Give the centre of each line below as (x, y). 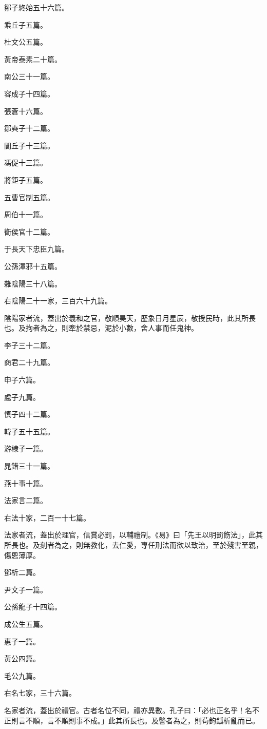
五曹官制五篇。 (29, 197)
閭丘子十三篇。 (29, 145)
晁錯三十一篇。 (29, 466)
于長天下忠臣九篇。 (36, 249)
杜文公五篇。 (26, 42)
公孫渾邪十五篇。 (33, 266)
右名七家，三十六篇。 (40, 693)
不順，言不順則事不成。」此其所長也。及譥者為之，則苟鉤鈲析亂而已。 (142, 720)
